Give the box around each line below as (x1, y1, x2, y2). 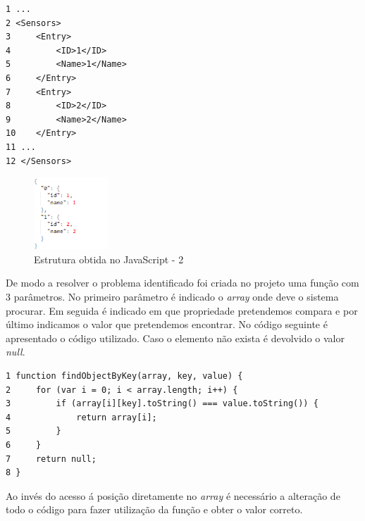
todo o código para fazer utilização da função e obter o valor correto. (6, 502, 303, 517)
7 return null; (6, 453, 97, 464)
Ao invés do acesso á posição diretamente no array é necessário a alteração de (6, 488, 340, 503)
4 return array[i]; (6, 412, 157, 422)
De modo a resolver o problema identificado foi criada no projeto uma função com (6, 275, 359, 290)
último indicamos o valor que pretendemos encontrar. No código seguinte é (6, 317, 328, 332)
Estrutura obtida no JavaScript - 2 (34, 251, 184, 266)
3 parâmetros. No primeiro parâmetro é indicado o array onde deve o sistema (6, 289, 339, 304)
